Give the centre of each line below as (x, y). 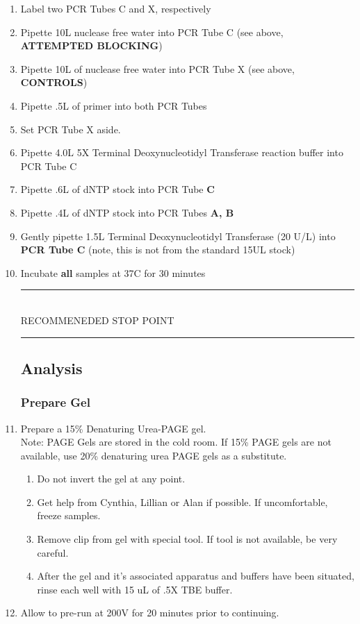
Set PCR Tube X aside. (71, 129)
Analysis (51, 368)
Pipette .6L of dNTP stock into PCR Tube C (117, 189)
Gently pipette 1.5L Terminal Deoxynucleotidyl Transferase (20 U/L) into (178, 236)
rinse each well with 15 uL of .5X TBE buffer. (135, 589)
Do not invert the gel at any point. (111, 479)
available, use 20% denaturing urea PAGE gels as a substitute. (154, 455)
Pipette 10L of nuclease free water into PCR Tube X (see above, (157, 68)
